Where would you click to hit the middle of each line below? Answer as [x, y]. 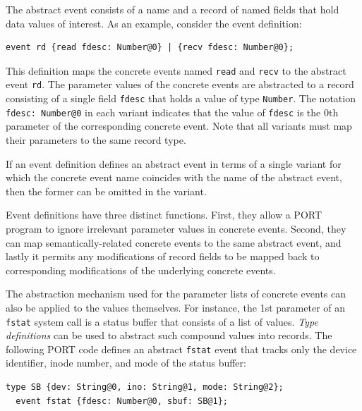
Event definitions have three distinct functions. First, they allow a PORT [164, 215]
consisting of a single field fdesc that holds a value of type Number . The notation [181, 98]
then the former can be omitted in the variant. [106, 191]
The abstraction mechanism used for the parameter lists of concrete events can [176, 294]
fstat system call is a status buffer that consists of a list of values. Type [162, 321]
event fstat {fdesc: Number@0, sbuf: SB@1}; [122, 401]
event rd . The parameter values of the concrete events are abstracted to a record [180, 84]
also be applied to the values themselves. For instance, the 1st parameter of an [176, 307]
